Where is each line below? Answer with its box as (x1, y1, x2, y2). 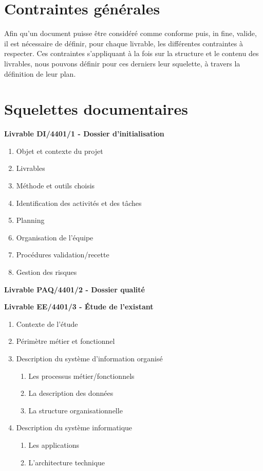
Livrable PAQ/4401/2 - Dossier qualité (4, 284, 145, 294)
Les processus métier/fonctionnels (28, 370, 135, 381)
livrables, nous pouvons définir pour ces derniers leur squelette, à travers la (4, 58, 240, 68)
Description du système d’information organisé (16, 353, 163, 363)
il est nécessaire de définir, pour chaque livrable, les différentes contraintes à (4, 38, 243, 48)
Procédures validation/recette (16, 249, 109, 260)
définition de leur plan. (4, 68, 76, 79)
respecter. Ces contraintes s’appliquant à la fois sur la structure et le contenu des (4, 48, 259, 59)
